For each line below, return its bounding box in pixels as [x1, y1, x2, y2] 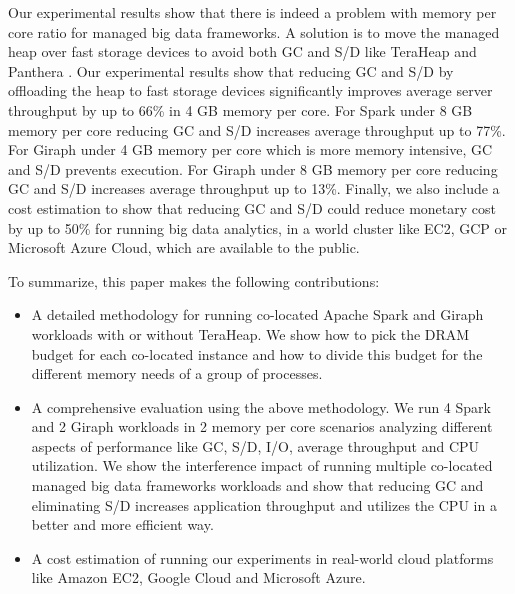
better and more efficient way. [31, 514, 214, 535]
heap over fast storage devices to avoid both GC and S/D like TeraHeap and [8, 41, 477, 62]
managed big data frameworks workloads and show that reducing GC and [31, 475, 484, 496]
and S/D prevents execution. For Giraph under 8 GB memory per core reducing [8, 158, 498, 179]
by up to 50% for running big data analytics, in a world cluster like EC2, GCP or [8, 217, 508, 238]
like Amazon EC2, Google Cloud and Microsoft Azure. [31, 567, 366, 588]
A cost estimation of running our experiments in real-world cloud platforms [31, 547, 494, 568]
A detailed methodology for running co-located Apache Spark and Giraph [31, 304, 484, 325]
